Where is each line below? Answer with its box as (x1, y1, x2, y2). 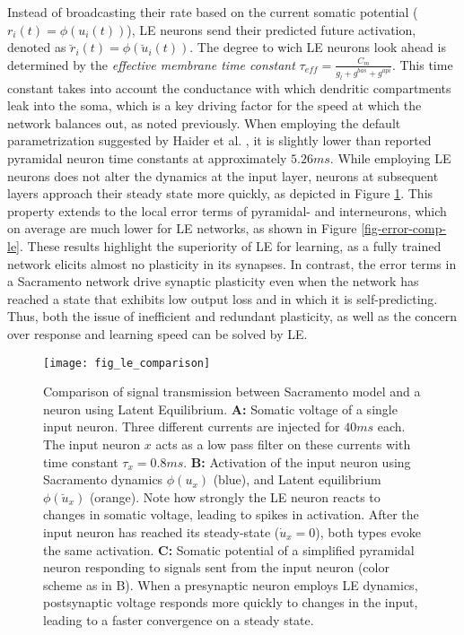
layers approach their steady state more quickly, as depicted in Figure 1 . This (7, 184, 433, 203)
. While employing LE (329, 148, 451, 167)
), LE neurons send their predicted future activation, (127, 20, 416, 39)
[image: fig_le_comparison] (43, 356, 211, 370)
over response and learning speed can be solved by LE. (7, 324, 308, 343)
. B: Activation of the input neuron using (183, 452, 411, 471)
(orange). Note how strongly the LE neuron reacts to (89, 487, 381, 506)
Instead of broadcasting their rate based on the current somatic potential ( (7, 3, 418, 21)
